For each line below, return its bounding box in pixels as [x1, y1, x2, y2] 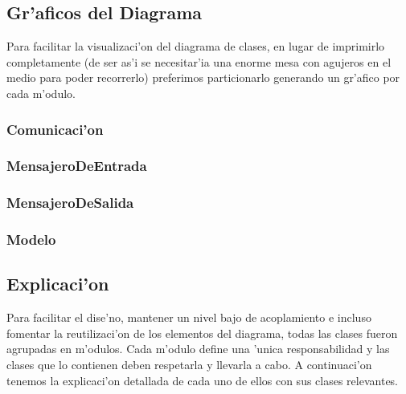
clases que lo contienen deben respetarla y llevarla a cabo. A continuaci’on [6, 355, 372, 372]
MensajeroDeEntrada [6, 156, 147, 176]
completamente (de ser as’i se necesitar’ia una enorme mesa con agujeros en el [6, 53, 392, 70]
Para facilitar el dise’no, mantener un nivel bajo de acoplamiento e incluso [6, 309, 371, 326]
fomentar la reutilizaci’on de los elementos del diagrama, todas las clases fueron [6, 324, 398, 341]
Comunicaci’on [6, 119, 104, 139]
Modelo [6, 229, 56, 250]
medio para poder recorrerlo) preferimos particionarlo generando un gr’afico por [6, 69, 400, 86]
